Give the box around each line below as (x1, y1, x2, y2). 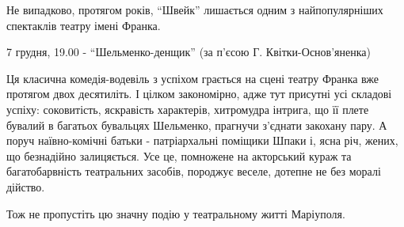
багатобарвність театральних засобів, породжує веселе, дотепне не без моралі (6, 163, 381, 180)
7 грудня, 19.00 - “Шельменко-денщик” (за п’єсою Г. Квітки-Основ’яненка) (6, 44, 371, 60)
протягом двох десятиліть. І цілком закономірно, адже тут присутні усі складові (6, 85, 392, 102)
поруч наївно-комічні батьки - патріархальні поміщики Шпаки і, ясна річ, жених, (6, 132, 398, 149)
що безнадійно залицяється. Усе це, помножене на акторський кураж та (6, 147, 352, 164)
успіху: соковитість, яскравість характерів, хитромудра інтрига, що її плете (6, 100, 369, 117)
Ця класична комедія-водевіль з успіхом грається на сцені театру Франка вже (6, 70, 379, 86)
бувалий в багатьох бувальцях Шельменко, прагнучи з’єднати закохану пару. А (6, 116, 387, 133)
